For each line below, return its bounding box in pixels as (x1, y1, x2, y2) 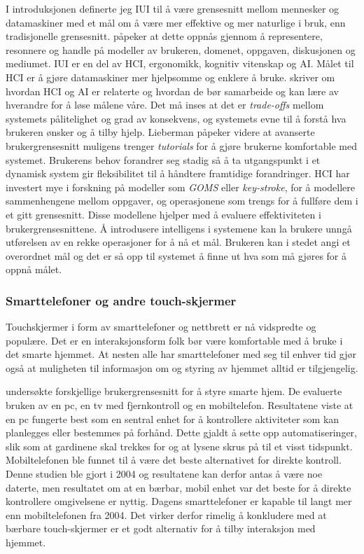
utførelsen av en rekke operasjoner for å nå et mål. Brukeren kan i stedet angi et (6, 235, 351, 249)
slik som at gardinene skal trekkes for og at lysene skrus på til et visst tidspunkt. (6, 438, 353, 453)
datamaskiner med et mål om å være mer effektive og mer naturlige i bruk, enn (6, 15, 346, 29)
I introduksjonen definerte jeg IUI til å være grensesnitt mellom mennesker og (6, 1, 339, 15)
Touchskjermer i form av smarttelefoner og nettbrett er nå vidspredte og (6, 319, 316, 334)
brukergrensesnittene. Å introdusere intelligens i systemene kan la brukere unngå (6, 221, 352, 235)
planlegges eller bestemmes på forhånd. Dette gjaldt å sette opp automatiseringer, (6, 425, 357, 440)
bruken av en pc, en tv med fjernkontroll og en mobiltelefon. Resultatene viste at (6, 398, 353, 413)
